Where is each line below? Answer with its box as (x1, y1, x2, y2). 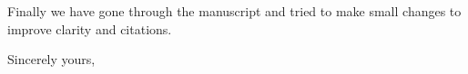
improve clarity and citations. (7, 19, 172, 38)
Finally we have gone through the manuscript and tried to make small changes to (7, 2, 462, 20)
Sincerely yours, (7, 50, 96, 69)
